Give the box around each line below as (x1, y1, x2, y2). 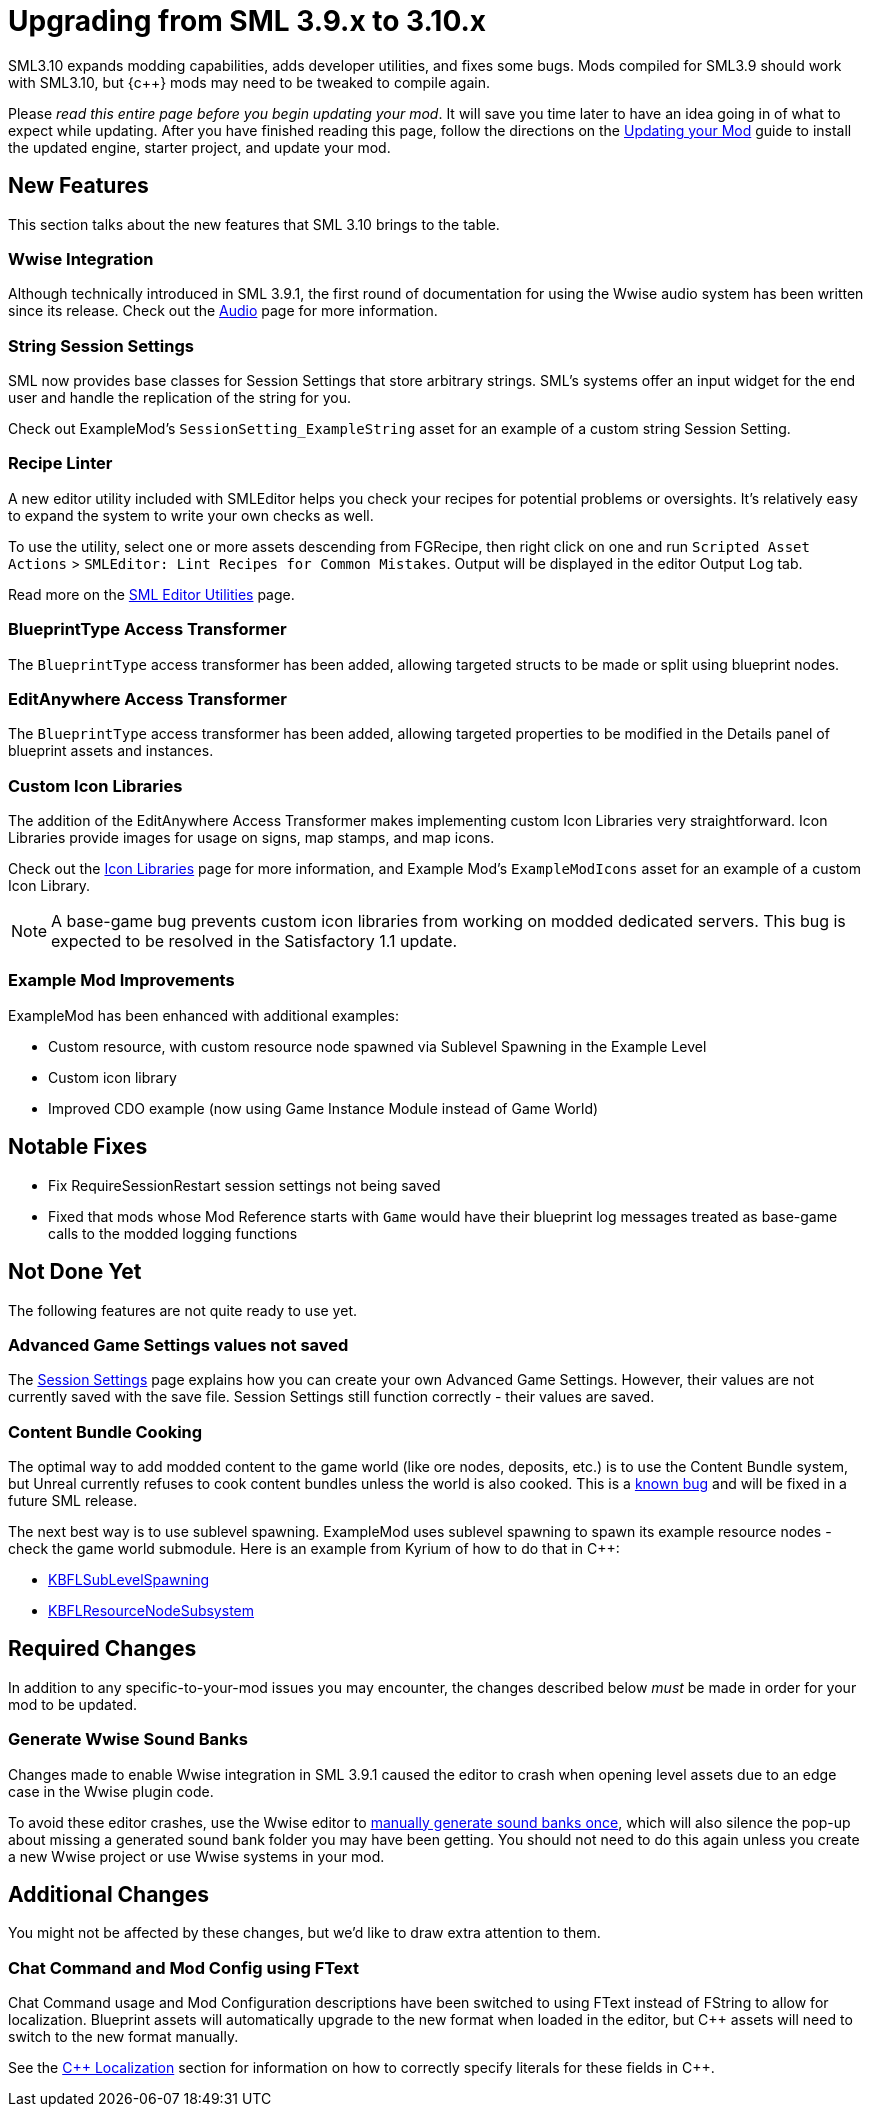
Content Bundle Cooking (8, 1421, 203, 1442)
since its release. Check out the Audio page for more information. (8, 302, 438, 320)
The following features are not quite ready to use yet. (8, 1301, 357, 1319)
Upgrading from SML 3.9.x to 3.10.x (8, 4, 487, 38)
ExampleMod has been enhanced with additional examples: (8, 1006, 399, 1024)
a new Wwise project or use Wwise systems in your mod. (8, 1847, 385, 1865)
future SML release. (8, 1492, 138, 1510)
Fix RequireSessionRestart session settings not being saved (48, 1176, 441, 1194)
